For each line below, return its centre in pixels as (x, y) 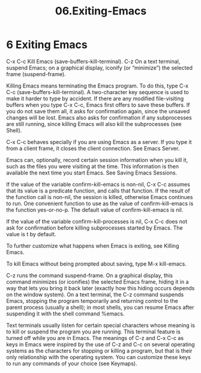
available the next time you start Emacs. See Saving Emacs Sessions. (92, 173)
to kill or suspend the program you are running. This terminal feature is (94, 332)
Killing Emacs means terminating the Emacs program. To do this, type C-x (97, 86)
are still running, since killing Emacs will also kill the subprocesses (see (94, 124)
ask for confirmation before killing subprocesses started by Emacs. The (94, 228)
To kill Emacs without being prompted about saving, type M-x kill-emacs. (97, 264)
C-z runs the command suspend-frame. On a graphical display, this (89, 275)
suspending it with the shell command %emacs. (65, 314)
